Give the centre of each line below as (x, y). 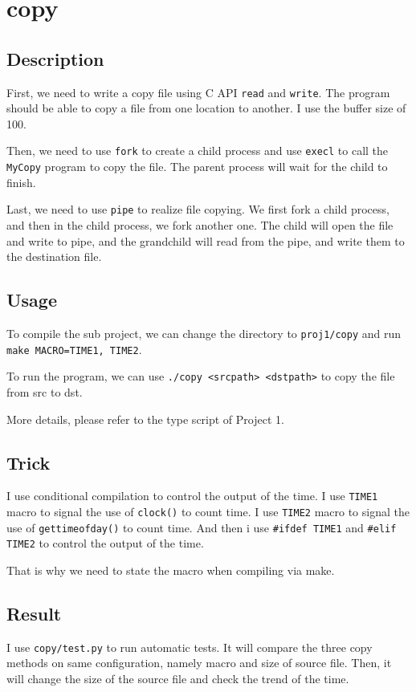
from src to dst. (45, 391)
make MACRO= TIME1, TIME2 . (74, 349)
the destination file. (54, 256)
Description (55, 58)
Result (34, 613)
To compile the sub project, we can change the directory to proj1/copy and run (204, 333)
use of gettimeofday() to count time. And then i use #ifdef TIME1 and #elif (202, 527)
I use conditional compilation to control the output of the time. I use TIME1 (192, 496)
